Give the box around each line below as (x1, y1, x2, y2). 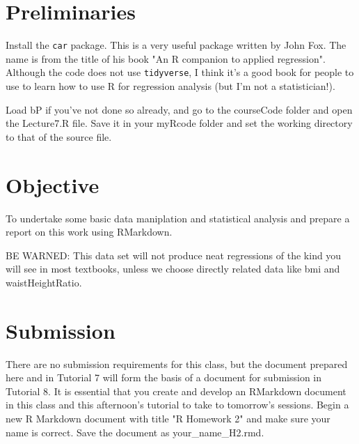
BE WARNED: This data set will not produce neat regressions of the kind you (6, 247, 342, 262)
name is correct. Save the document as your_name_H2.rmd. (6, 424, 264, 439)
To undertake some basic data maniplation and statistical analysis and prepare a (6, 210, 350, 225)
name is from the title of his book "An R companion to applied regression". (6, 51, 326, 66)
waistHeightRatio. (6, 275, 82, 289)
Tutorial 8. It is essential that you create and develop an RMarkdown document (6, 383, 346, 398)
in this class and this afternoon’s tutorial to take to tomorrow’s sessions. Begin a (6, 397, 349, 412)
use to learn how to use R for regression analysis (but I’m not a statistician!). (6, 79, 335, 93)
